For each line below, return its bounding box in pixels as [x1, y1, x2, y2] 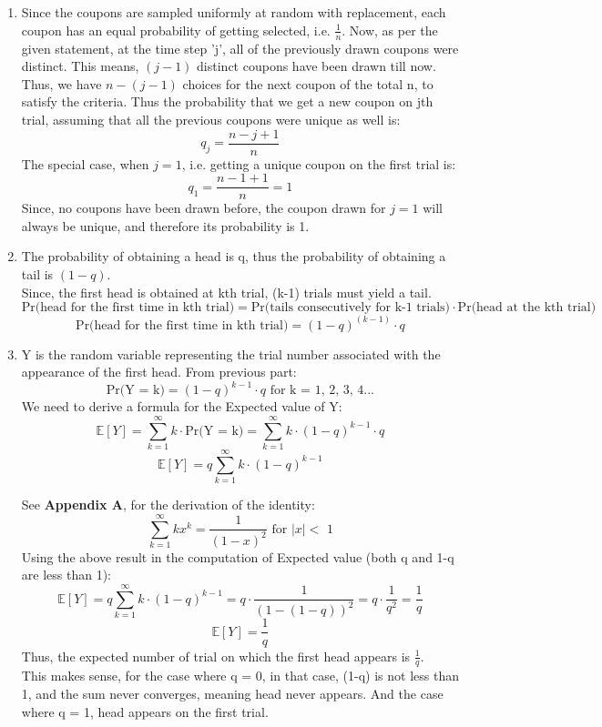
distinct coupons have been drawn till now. [197, 56, 436, 76]
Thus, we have [21, 74, 102, 93]
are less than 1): [21, 565, 111, 584]
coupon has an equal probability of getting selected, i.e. [21, 20, 331, 39]
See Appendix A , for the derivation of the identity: [21, 495, 315, 514]
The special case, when [21, 154, 149, 173]
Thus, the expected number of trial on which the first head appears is [21, 646, 411, 665]
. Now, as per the [342, 20, 438, 39]
